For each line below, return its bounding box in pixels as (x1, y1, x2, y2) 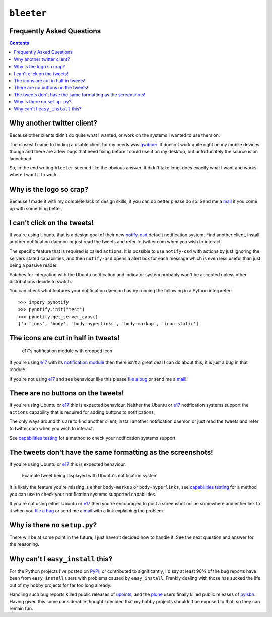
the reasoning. (9, 541, 40, 547)
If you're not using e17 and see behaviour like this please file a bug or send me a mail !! (9, 376, 188, 382)
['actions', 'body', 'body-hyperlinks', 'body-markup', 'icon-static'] (18, 321, 199, 326)
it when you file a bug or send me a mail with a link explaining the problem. (9, 507, 165, 514)
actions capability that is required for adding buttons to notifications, (9, 409, 155, 415)
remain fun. (9, 605, 33, 611)
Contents (9, 40, 30, 46)
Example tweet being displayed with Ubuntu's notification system (22, 473, 158, 479)
